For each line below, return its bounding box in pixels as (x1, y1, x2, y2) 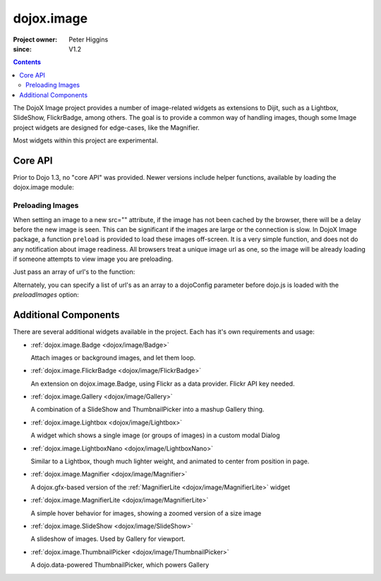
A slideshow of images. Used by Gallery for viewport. (30, 534, 186, 543)
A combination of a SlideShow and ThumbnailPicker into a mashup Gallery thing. (30, 405, 265, 414)
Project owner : (13, 35, 58, 44)
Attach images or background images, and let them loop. (30, 353, 196, 362)
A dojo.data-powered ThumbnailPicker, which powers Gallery (30, 561, 210, 569)
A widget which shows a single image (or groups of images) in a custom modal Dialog (30, 431, 280, 440)
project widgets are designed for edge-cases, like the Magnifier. (13, 123, 200, 132)
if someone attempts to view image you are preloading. (13, 255, 174, 264)
